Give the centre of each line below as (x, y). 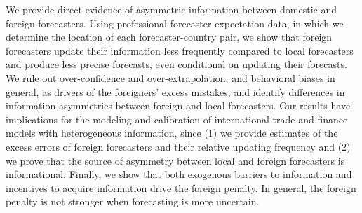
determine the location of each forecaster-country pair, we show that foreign (169, 37)
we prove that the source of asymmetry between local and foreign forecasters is (175, 160)
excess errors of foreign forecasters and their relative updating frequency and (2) (178, 146)
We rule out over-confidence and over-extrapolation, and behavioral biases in (170, 77)
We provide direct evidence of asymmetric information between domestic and (172, 9)
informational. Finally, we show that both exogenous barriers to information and (179, 174)
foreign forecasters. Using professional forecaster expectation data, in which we (175, 23)
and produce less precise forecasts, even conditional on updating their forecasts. (176, 64)
